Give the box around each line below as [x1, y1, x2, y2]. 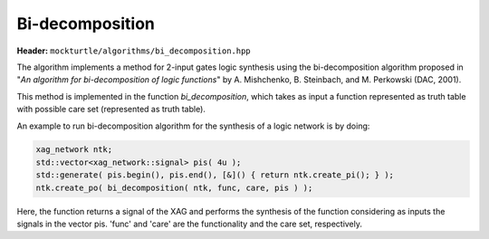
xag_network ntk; [35, 145, 113, 155]
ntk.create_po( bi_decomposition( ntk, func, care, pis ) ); [35, 182, 313, 193]
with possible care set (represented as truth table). [16, 104, 206, 115]
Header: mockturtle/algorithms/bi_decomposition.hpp [16, 45, 251, 56]
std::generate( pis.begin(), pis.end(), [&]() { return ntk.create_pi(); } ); [35, 170, 394, 180]
